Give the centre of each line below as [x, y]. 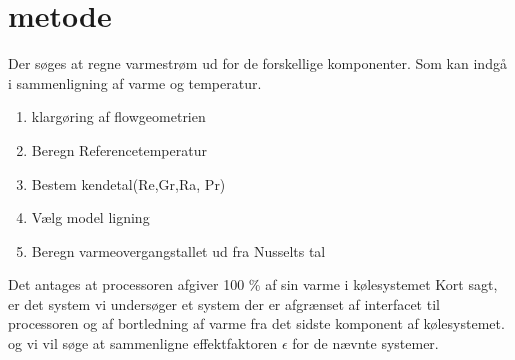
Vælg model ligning [90, 217]
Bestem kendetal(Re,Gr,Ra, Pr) [128, 183]
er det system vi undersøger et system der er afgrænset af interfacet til [224, 303]
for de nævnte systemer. [365, 343]
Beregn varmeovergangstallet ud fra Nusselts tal [178, 250]
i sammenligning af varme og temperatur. [135, 82]
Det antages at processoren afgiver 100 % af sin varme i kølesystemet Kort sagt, [253, 284]
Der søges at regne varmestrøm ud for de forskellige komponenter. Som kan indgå [257, 63]
